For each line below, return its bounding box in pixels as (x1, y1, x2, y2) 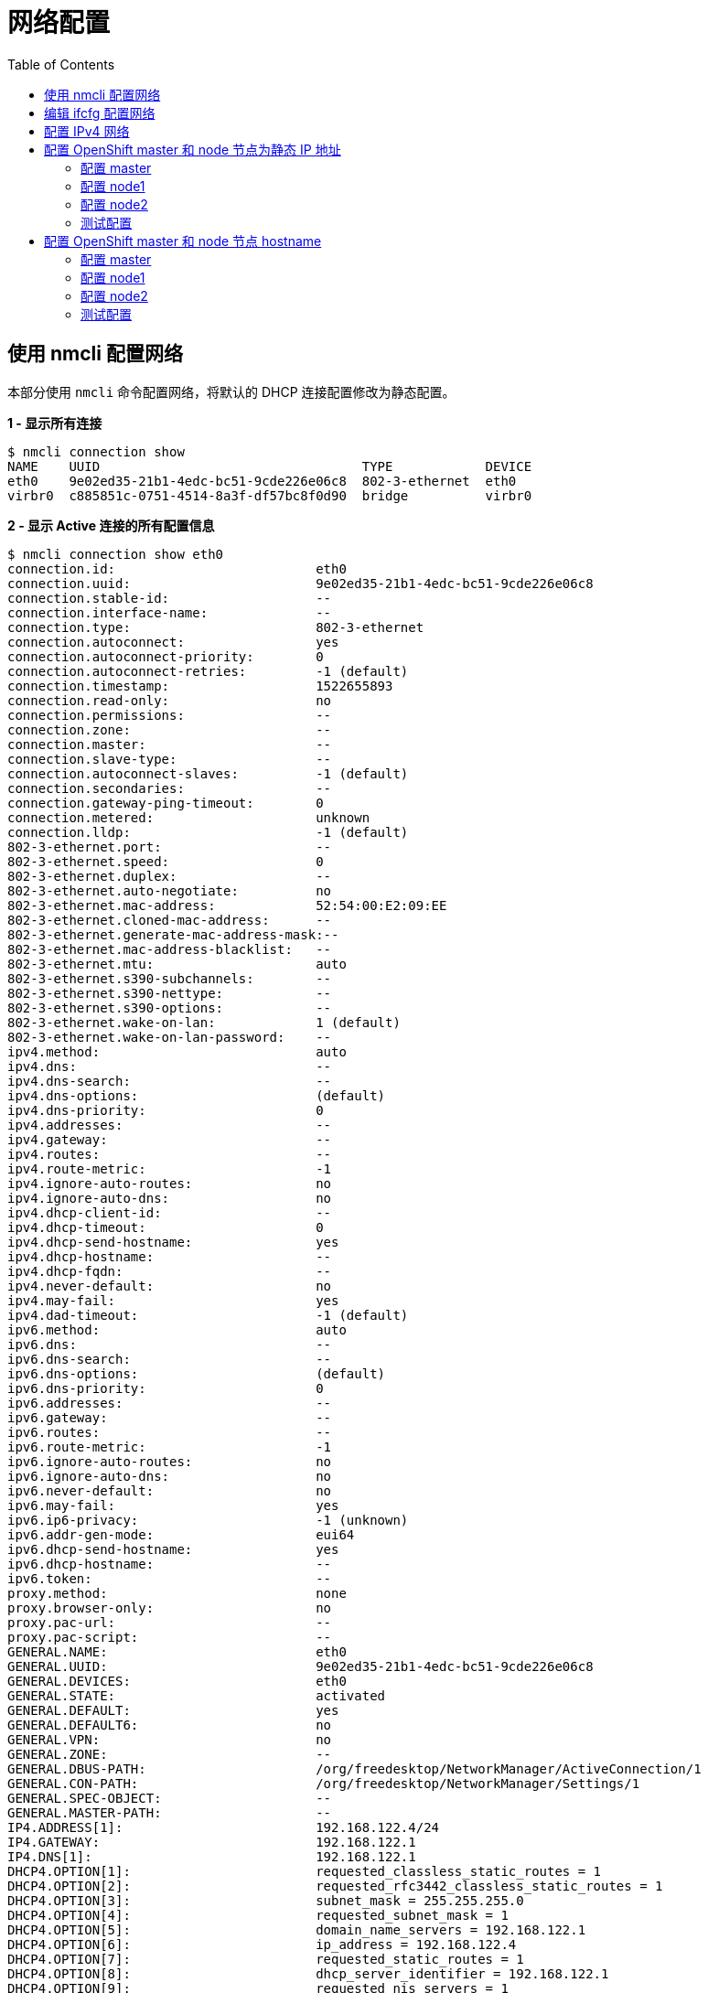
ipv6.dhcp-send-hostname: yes (7, 1541, 339, 1557)
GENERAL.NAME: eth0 (7, 1644, 347, 1659)
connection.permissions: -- (7, 707, 332, 723)
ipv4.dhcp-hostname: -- (7, 1248, 332, 1264)
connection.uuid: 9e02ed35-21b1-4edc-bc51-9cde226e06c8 (7, 575, 594, 591)
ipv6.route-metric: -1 (7, 1439, 332, 1454)
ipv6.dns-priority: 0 (7, 1380, 324, 1396)
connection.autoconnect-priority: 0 (7, 648, 324, 664)
